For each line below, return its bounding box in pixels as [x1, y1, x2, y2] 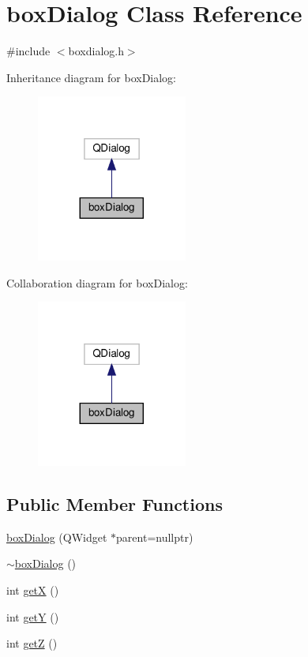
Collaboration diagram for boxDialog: [6, 274, 188, 291]
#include [6, 43, 51, 59]
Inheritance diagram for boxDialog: [6, 69, 177, 85]
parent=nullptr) [116, 528, 193, 545]
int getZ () [6, 635, 58, 651]
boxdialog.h [68, 43, 124, 59]
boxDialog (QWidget [6, 528, 107, 545]
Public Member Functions [6, 491, 223, 516]
